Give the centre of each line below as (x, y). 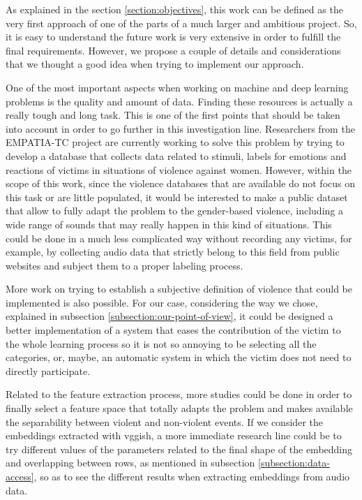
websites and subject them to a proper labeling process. (125, 265)
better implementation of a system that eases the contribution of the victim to (173, 330)
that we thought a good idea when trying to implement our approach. (155, 64)
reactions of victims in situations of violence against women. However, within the (179, 169)
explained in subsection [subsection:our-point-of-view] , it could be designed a (169, 316)
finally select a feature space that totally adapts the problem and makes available (179, 408)
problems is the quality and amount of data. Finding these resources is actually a (179, 101)
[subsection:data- (294, 463)
